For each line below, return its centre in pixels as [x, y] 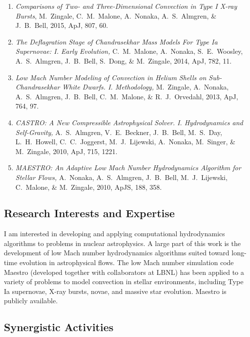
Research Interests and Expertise [89, 213]
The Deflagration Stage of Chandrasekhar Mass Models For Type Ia [116, 41]
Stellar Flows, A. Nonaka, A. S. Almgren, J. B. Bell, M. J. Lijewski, [121, 177]
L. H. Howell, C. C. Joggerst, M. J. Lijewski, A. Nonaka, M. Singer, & [125, 142]
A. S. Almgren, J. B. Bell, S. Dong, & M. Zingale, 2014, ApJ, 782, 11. [124, 60]
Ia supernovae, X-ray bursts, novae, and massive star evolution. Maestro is [115, 291]
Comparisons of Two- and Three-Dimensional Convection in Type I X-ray [126, 6]
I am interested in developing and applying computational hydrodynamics [115, 234]
